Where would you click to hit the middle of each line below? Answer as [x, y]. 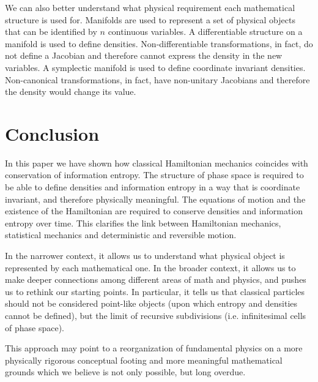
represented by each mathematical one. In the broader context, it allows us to [150, 267]
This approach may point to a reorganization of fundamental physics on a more [154, 348]
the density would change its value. [71, 92]
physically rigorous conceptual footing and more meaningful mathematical [144, 360]
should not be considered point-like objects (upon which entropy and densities [151, 303]
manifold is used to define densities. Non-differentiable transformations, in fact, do [159, 43]
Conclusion [52, 133]
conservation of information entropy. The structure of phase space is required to [154, 175]
